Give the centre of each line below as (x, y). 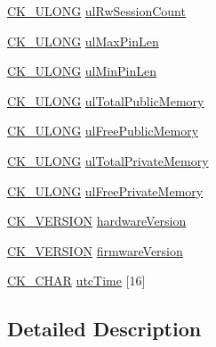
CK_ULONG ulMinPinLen (82, 71)
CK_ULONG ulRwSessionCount (96, 11)
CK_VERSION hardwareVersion (97, 221)
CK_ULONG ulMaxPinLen (83, 41)
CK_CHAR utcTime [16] (76, 281)
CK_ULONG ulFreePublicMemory (103, 131)
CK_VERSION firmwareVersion (95, 250)
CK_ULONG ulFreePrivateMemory (105, 190)
